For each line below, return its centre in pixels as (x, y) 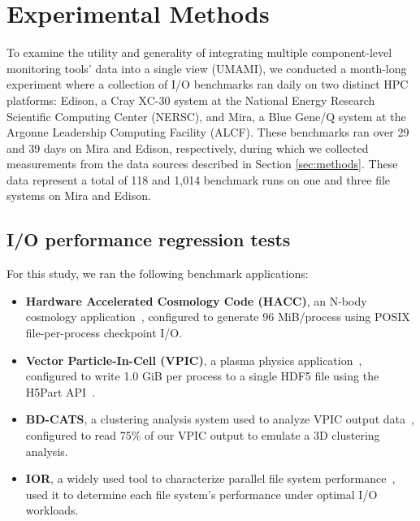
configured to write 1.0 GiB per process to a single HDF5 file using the (202, 376)
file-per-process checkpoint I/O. (104, 333)
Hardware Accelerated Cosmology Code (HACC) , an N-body (196, 300)
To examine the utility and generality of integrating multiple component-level (199, 52)
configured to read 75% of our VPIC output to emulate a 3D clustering (203, 435)
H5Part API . (61, 391)
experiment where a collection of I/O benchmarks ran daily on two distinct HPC (208, 84)
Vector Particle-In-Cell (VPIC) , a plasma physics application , (194, 360)
